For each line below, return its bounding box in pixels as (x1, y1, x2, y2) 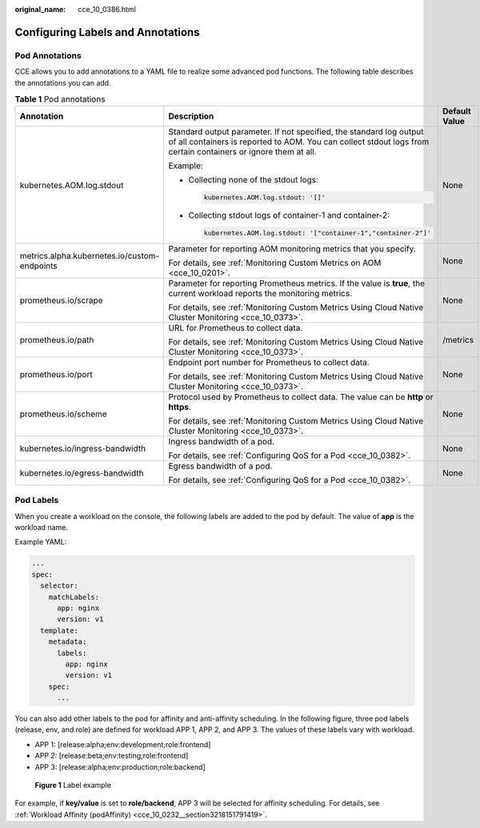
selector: (40, 581, 79, 590)
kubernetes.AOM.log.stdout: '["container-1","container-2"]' (203, 228, 431, 237)
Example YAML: (14, 537, 67, 547)
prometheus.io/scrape (19, 295, 103, 306)
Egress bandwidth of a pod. (168, 460, 273, 472)
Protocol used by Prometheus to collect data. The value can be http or (168, 391, 434, 402)
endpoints (19, 260, 58, 271)
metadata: (48, 637, 87, 646)
